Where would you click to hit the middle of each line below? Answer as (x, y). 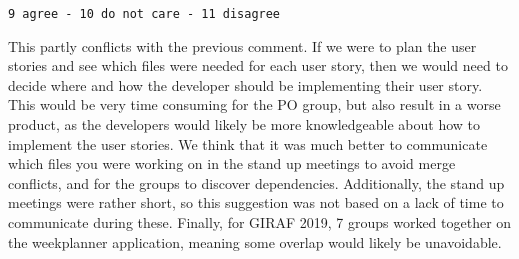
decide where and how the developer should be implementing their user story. (245, 84)
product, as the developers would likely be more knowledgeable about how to (244, 124)
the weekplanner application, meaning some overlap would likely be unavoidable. (255, 241)
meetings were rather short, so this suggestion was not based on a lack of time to (256, 202)
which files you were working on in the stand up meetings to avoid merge (232, 163)
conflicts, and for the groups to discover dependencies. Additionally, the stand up (256, 182)
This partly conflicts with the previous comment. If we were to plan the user (242, 45)
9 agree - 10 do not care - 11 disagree (144, 14)
